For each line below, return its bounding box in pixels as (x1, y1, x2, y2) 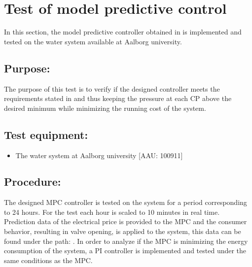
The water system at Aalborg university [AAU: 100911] (15, 150, 183, 160)
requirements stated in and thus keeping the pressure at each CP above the (4, 93, 232, 103)
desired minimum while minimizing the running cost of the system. (4, 102, 206, 113)
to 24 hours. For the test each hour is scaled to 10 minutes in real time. (4, 206, 220, 217)
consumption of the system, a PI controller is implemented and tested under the (4, 245, 247, 256)
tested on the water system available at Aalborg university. (4, 36, 182, 46)
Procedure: (4, 174, 61, 189)
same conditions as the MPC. (4, 255, 93, 265)
